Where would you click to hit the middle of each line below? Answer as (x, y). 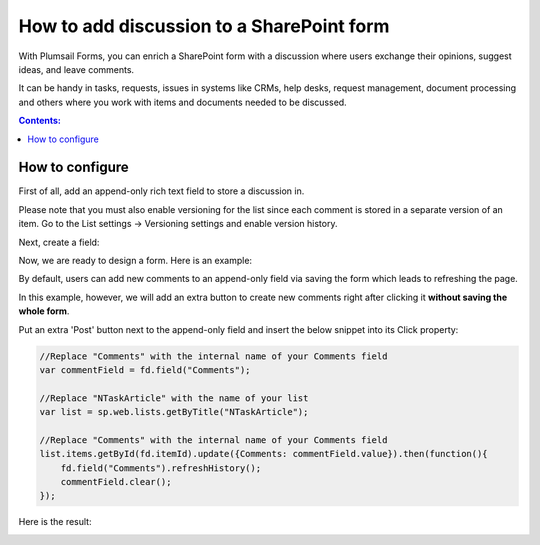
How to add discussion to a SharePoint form (204, 26)
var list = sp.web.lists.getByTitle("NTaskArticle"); (174, 412)
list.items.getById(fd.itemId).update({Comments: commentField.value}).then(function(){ (264, 454)
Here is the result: (55, 522)
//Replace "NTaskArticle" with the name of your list (174, 398)
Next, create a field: (59, 242)
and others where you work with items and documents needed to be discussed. (182, 102)
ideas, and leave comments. (76, 69)
